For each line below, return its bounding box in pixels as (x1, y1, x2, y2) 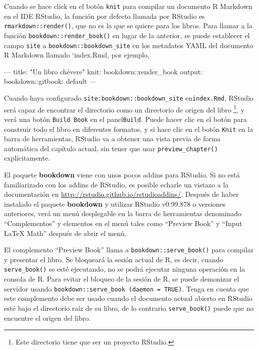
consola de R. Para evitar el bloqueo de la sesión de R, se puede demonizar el (4, 274, 239, 284)
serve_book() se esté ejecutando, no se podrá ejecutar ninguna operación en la (4, 264, 245, 274)
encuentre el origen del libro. (4, 312, 91, 323)
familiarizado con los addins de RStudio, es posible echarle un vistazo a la (4, 179, 229, 189)
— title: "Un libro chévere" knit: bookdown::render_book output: (4, 66, 203, 76)
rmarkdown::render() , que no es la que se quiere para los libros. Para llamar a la (4, 20, 253, 31)
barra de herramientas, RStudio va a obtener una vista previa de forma (4, 133, 221, 144)
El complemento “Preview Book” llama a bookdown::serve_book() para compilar (4, 244, 254, 255)
